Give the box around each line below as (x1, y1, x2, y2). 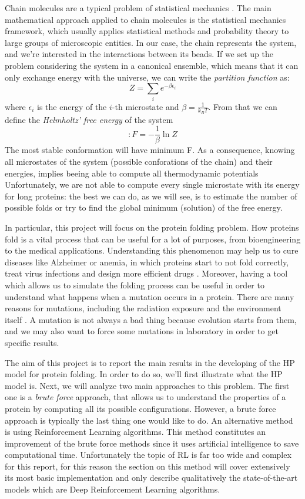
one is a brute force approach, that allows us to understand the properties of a (5, 391, 286, 403)
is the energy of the (37, 100, 107, 112)
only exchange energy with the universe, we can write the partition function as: (5, 71, 290, 83)
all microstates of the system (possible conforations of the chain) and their (5, 155, 273, 168)
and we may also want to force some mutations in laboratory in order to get (5, 325, 279, 337)
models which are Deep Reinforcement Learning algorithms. (5, 483, 220, 495)
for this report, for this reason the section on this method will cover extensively (5, 460, 290, 472)
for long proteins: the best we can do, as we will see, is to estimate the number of (5, 189, 297, 202)
